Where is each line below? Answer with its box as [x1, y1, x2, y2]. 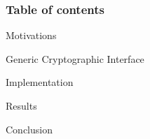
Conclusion [6, 122, 53, 136]
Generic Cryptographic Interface [6, 51, 144, 66]
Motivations [6, 28, 57, 43]
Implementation [6, 75, 74, 89]
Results [6, 98, 37, 112]
